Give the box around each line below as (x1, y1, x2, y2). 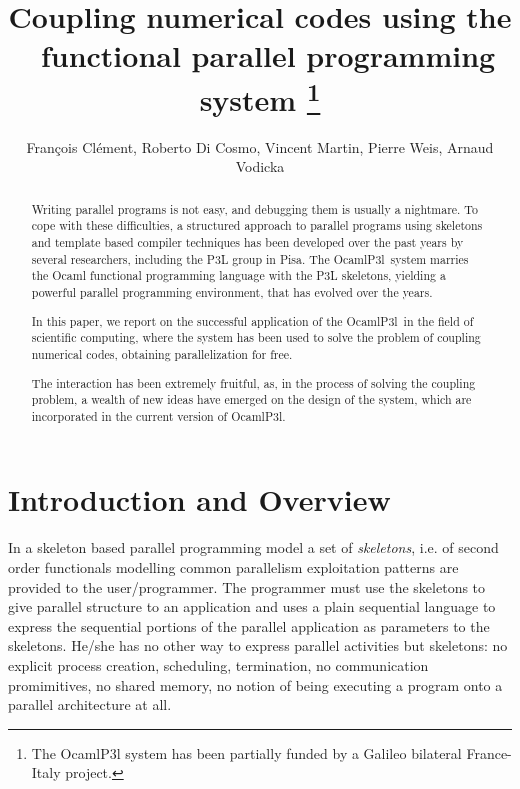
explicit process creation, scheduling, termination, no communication (8, 654, 429, 675)
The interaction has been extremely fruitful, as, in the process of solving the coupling (31, 374, 476, 391)
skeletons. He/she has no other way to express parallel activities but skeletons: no (8, 635, 508, 656)
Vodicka (235, 156, 285, 177)
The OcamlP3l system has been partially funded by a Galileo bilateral (31, 742, 462, 763)
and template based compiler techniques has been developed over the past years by (31, 234, 464, 251)
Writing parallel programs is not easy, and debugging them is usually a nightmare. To (31, 200, 478, 217)
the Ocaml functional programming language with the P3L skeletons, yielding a (31, 267, 446, 284)
